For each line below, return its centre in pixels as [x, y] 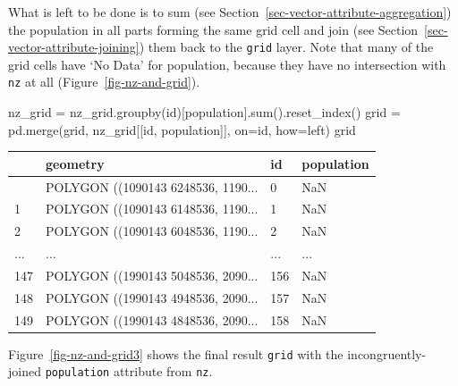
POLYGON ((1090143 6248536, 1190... [152, 186]
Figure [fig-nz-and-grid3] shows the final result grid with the [176, 353]
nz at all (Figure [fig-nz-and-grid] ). [104, 82]
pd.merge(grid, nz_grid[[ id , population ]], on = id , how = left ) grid [182, 129]
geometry [75, 163]
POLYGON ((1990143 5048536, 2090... [152, 275]
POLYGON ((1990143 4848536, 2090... [152, 319]
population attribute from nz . [129, 371]
